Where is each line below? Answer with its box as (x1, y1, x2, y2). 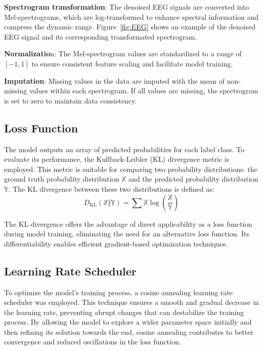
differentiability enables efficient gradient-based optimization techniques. (4, 238, 228, 249)
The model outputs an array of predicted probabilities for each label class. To (4, 144, 244, 154)
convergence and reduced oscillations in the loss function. (4, 336, 181, 347)
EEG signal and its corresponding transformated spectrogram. (4, 31, 197, 42)
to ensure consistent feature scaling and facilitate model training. (31, 58, 233, 68)
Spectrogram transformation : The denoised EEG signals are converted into (4, 2, 249, 12)
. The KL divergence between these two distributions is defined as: (8, 183, 214, 194)
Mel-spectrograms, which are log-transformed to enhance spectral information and (4, 11, 259, 22)
